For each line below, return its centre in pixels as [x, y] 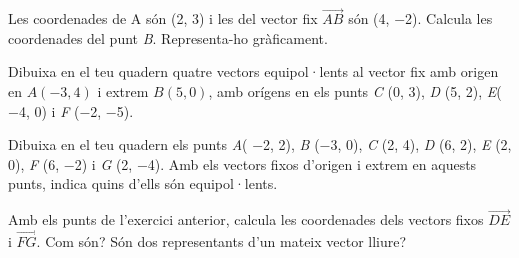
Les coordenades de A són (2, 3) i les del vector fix [163, 18]
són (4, [369, 18]
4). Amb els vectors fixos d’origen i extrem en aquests [312, 163]
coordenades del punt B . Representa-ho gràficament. [168, 37]
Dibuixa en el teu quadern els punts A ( [128, 144]
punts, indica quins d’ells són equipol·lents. [143, 183]
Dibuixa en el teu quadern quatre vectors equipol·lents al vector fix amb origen [253, 71]
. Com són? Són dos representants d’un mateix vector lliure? [221, 241]
